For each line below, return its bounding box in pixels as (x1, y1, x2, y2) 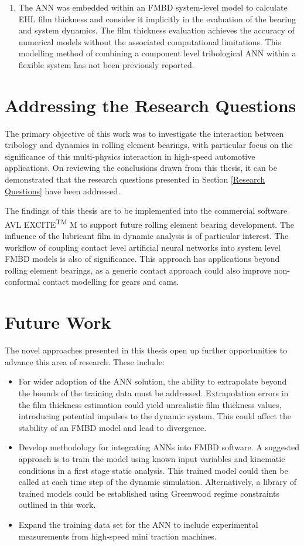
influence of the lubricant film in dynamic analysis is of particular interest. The (5, 230, 289, 242)
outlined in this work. (18, 498, 96, 511)
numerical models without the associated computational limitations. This (18, 35, 281, 48)
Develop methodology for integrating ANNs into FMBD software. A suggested (18, 441, 299, 453)
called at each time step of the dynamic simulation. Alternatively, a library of (18, 476, 297, 488)
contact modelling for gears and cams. (42, 275, 179, 288)
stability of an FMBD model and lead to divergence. (18, 421, 207, 433)
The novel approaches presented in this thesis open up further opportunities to (5, 344, 288, 356)
